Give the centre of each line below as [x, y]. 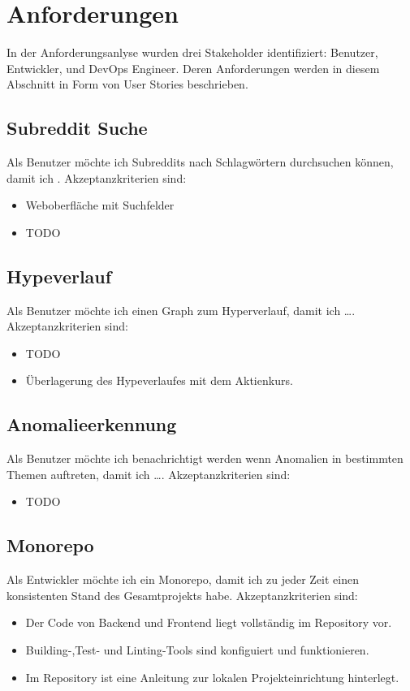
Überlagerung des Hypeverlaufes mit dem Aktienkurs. [159, 380]
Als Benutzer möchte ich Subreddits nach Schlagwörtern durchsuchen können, [200, 162]
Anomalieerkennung [92, 424]
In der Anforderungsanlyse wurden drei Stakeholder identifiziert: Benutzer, [192, 52]
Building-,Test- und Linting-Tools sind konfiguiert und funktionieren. [197, 650]
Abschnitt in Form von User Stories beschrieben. [127, 84]
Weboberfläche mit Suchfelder [100, 205]
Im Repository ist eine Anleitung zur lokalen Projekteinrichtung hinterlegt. [212, 677]
